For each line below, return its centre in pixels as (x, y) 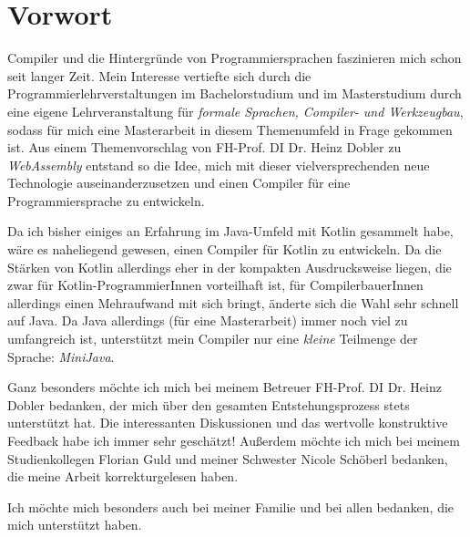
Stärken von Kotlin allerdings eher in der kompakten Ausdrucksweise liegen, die (230, 267)
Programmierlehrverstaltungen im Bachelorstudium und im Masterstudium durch (235, 93)
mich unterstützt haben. (75, 525)
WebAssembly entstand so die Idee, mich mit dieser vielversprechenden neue (219, 165)
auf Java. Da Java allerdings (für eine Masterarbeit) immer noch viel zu (208, 320)
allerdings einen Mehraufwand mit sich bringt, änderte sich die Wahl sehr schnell (233, 302)
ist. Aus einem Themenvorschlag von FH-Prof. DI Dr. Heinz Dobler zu (204, 147)
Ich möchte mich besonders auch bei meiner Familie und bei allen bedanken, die (231, 506)
